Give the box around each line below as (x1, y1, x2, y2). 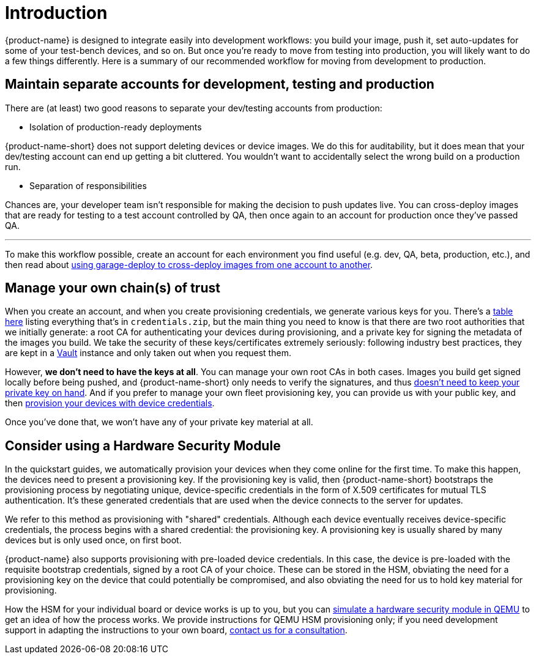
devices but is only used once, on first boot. (5, 535, 182, 546)
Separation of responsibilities (29, 180, 147, 191)
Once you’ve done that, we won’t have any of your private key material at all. (5, 417, 313, 428)
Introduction (5, 2, 108, 23)
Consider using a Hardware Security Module (5, 437, 281, 453)
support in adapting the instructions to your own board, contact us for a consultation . (5, 625, 348, 636)
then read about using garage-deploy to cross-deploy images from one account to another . (5, 259, 373, 270)
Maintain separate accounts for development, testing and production (5, 76, 434, 92)
